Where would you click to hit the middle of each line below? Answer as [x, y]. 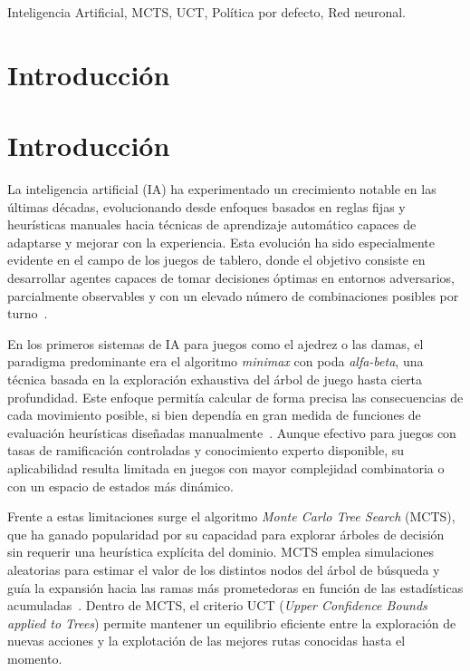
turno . [28, 313]
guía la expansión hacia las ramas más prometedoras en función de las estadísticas [235, 587]
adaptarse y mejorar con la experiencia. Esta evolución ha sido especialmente [221, 242]
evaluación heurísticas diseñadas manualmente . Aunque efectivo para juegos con [232, 432]
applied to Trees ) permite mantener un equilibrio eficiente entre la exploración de [232, 622]
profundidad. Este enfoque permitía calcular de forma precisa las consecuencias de [235, 397]
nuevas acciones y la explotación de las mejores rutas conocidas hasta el [206, 641]
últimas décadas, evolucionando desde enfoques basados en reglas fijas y [206, 206]
